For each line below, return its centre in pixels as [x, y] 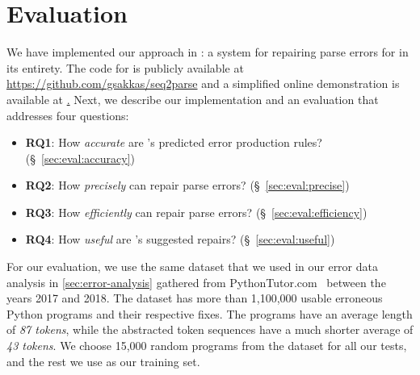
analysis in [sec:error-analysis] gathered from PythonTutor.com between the [196, 282]
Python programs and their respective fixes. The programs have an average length [210, 313]
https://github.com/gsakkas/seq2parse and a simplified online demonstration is [203, 83]
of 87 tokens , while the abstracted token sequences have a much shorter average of [210, 329]
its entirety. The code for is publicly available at [125, 67]
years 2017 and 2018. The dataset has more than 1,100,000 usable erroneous [195, 298]
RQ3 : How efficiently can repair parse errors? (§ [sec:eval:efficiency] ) [196, 212]
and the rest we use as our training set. [103, 361]
